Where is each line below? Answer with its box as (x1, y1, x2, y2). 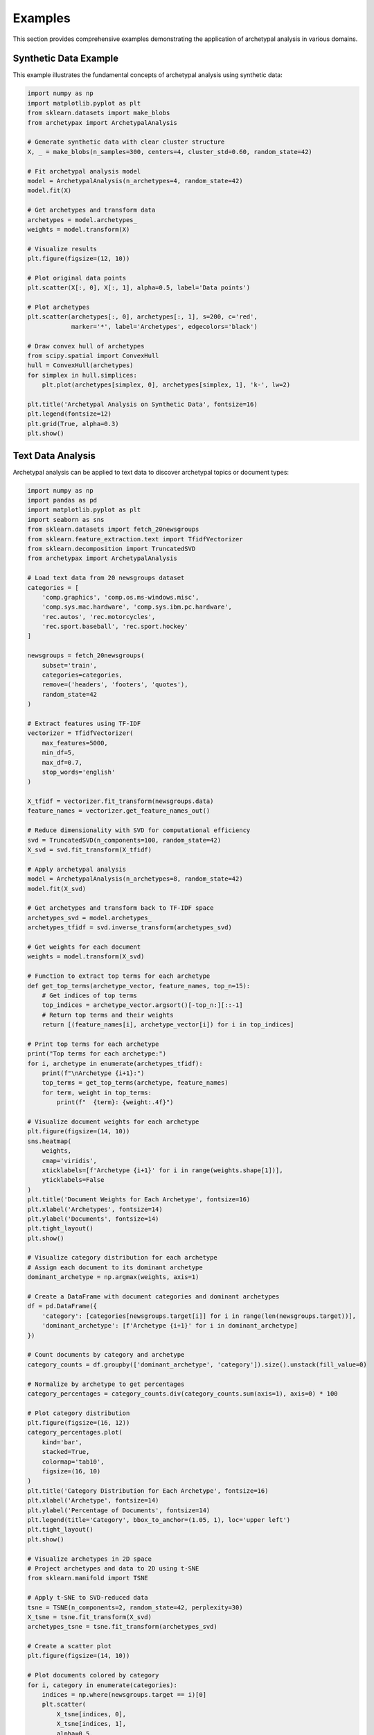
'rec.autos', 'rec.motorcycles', (42, 613, 156, 620)
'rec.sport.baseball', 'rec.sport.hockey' (42, 623, 188, 631)
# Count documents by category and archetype (27, 1351, 185, 1359)
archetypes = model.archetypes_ (27, 216, 138, 223)
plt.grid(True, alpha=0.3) (27, 420, 119, 428)
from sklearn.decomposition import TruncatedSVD (27, 545, 196, 552)
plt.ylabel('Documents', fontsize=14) (27, 1214, 159, 1223)
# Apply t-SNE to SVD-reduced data (27, 1593, 148, 1602)
